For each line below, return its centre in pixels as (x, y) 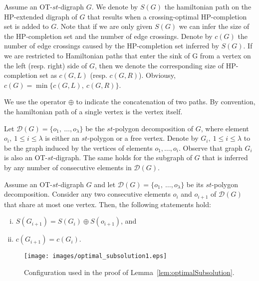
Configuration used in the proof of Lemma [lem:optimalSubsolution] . (129, 272)
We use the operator (35, 102)
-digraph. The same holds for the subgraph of (123, 157)
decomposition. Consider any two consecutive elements (87, 194)
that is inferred (225, 157)
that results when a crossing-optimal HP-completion (167, 16)
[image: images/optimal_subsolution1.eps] (96, 256)
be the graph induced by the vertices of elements (78, 147)
